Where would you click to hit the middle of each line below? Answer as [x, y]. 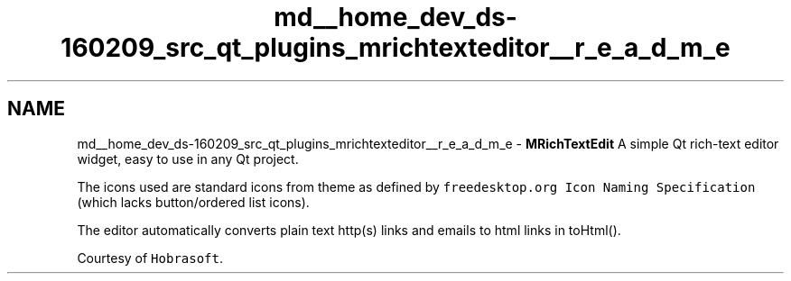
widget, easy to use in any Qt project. [188, 159]
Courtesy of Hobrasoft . [150, 258]
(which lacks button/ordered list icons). [193, 202]
